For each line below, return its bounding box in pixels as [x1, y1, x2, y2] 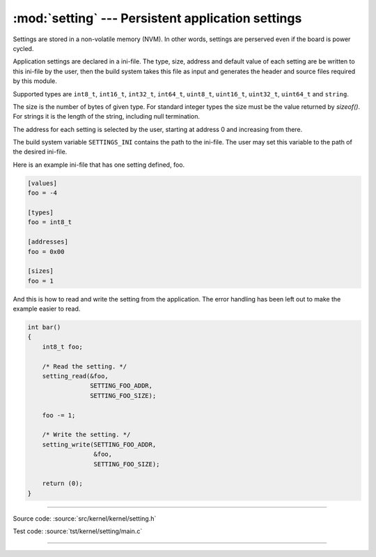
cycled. [13, 44, 34, 52]
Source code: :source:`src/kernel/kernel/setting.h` [13, 514, 157, 523]
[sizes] [27, 267, 54, 275]
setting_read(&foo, [42, 372, 109, 380]
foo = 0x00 [27, 248, 65, 255]
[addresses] [27, 238, 69, 246]
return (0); [42, 480, 84, 488]
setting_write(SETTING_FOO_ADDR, [42, 440, 157, 448]
